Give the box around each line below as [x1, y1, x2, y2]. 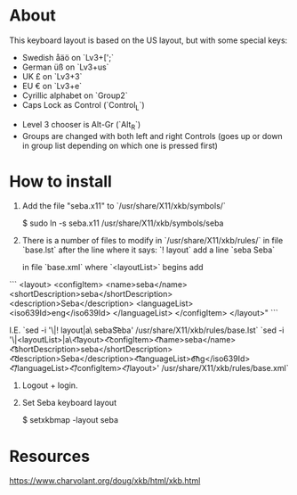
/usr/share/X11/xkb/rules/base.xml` [161, 363, 289, 374]
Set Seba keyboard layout [21, 398, 117, 408]
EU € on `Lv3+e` [21, 80, 83, 91]
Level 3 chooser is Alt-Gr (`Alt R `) [21, 119, 141, 132]
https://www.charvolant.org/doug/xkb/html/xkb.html [9, 475, 201, 486]
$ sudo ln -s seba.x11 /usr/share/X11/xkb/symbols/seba [21, 218, 224, 228]
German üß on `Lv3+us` [21, 62, 109, 72]
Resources [9, 446, 91, 466]
